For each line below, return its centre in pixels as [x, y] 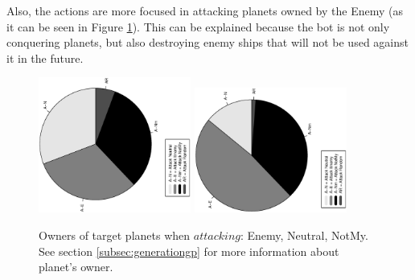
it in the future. [45, 58]
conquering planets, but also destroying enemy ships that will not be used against [207, 42]
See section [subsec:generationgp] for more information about [189, 251]
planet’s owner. [76, 267]
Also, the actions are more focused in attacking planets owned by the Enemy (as [205, 10]
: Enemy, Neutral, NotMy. [304, 235]
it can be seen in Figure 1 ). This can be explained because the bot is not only [198, 26]
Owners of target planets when [115, 235]
